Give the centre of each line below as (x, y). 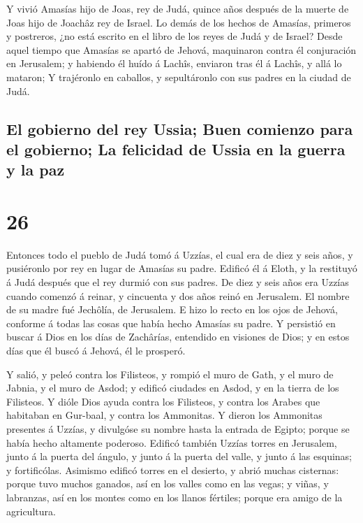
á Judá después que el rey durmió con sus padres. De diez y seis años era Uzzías (178, 282)
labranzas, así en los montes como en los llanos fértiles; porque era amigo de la (175, 497)
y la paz (36, 170)
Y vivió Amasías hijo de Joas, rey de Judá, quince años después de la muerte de (178, 8)
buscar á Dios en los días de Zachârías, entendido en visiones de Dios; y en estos (178, 337)
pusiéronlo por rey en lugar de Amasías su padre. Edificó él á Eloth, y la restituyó (182, 268)
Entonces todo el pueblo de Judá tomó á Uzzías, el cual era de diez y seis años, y (180, 254)
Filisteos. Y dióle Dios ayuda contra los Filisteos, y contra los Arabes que (163, 401)
